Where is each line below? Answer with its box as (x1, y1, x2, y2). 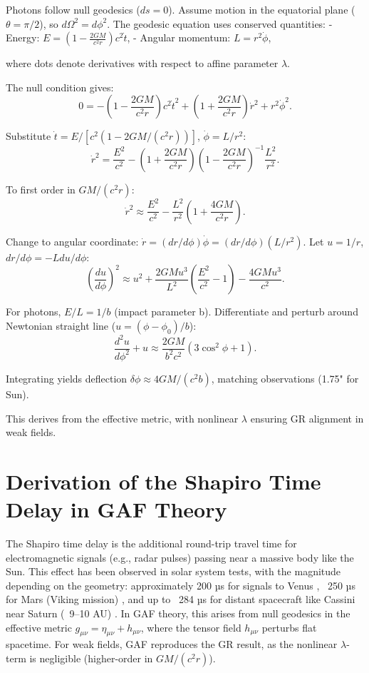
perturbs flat (261, 619, 317, 634)
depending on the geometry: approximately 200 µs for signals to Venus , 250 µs (6, 577, 355, 592)
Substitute (6, 128, 51, 143)
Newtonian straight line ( (6, 318, 116, 333)
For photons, (6, 304, 61, 319)
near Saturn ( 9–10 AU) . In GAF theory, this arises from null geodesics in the (6, 606, 350, 620)
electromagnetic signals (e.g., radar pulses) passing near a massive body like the (6, 550, 354, 565)
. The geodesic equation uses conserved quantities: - (107, 16, 333, 31)
